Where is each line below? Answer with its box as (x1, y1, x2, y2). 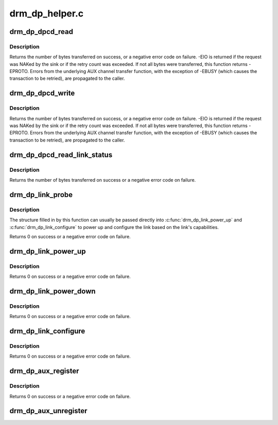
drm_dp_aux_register (9, 367, 79, 376)
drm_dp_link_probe (9, 190, 73, 199)
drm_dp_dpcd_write (9, 89, 75, 98)
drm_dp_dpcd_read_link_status (9, 150, 113, 159)
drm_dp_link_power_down (9, 287, 96, 295)
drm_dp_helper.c (9, 8, 84, 19)
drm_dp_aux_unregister (9, 406, 88, 415)
